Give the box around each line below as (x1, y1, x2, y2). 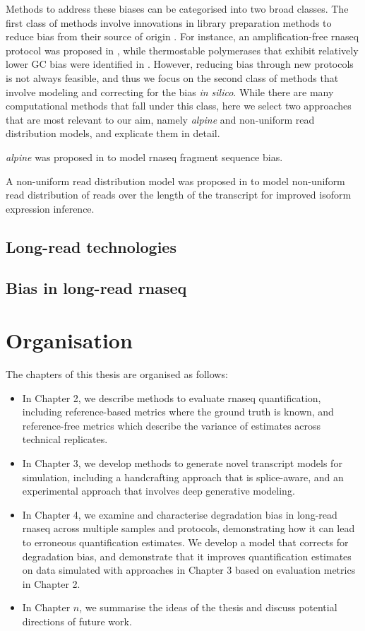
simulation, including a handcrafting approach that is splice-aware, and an (22, 469, 344, 484)
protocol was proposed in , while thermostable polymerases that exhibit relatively (6, 42, 359, 57)
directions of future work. (22, 613, 132, 628)
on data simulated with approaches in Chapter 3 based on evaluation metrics (22, 562, 356, 577)
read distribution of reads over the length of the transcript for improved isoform (6, 187, 352, 202)
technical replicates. (22, 432, 108, 447)
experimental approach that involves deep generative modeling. (22, 483, 295, 498)
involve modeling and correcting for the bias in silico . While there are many (6, 84, 334, 99)
